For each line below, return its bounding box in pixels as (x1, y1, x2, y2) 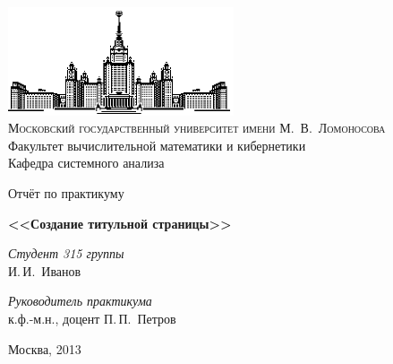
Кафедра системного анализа (8, 153, 165, 172)
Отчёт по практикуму (8, 183, 124, 202)
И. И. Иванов (8, 261, 81, 280)
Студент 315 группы (8, 244, 124, 263)
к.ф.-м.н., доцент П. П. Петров (8, 308, 176, 327)
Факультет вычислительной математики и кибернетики (8, 135, 306, 154)
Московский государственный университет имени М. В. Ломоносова (8, 118, 386, 137)
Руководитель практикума (8, 291, 152, 310)
